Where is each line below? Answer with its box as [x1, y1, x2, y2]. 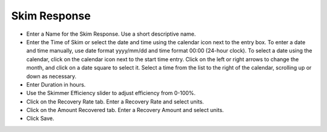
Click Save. [26, 115, 54, 122]
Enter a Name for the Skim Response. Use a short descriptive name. [26, 30, 196, 38]
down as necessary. [26, 73, 77, 80]
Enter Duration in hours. [26, 81, 86, 88]
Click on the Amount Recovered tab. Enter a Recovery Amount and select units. [26, 107, 224, 114]
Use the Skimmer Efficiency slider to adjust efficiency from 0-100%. [26, 90, 196, 97]
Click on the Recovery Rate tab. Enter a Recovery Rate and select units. [26, 97, 204, 105]
